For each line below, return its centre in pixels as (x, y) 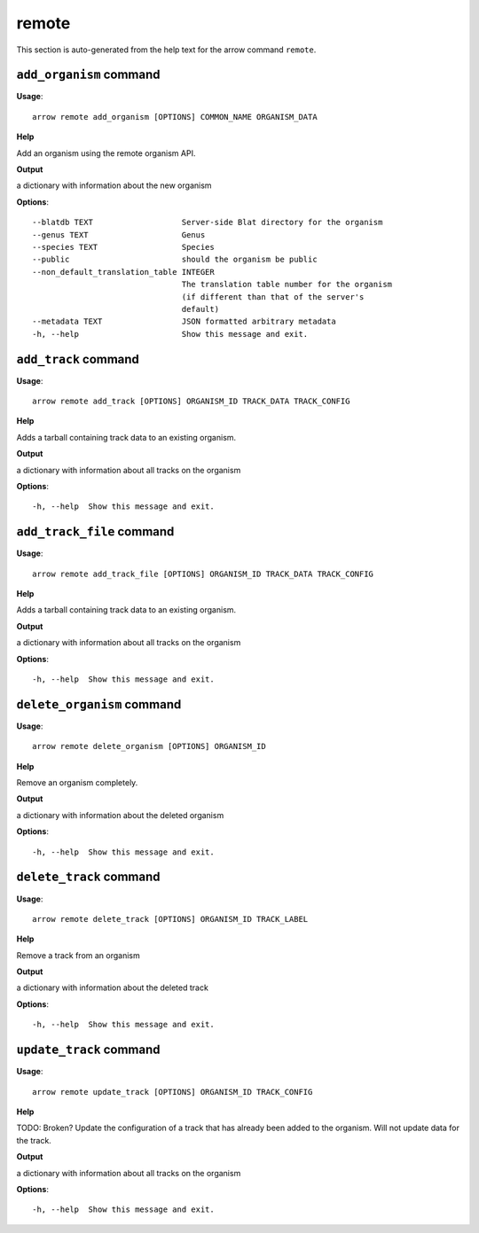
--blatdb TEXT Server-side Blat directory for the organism (208, 222)
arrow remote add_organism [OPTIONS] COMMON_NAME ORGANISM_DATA (175, 117)
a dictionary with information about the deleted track (112, 987)
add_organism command (88, 75)
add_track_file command (95, 532)
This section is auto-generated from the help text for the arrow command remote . (166, 50)
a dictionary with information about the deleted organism (120, 815)
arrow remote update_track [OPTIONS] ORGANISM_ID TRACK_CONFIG (173, 1092)
